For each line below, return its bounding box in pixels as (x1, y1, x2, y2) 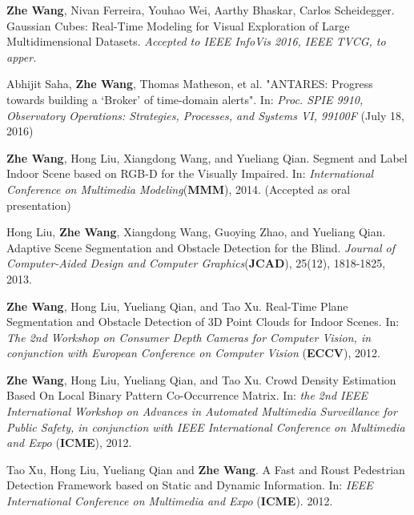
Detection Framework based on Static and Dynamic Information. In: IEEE (6, 477, 373, 493)
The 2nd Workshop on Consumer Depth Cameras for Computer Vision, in (6, 328, 372, 345)
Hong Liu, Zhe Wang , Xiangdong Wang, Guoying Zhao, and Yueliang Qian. (6, 223, 386, 240)
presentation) (6, 196, 71, 213)
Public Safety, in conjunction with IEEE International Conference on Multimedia (6, 418, 405, 435)
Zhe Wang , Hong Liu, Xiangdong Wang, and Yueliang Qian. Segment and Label (6, 149, 408, 166)
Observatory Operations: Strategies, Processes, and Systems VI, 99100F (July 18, (6, 107, 404, 123)
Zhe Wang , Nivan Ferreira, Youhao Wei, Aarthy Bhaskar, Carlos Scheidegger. (6, 2, 395, 18)
